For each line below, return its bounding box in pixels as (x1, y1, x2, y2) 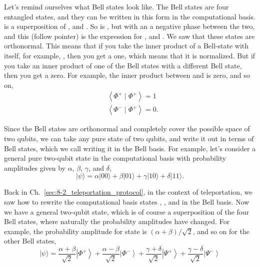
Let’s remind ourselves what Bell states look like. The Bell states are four (4, 1, 229, 11)
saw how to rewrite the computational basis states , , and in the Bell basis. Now (4, 196, 249, 207)
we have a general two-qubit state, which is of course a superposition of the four (4, 206, 249, 217)
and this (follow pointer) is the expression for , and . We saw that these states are (4, 30, 255, 41)
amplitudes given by (4, 162, 65, 173)
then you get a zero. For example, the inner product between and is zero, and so (4, 70, 250, 80)
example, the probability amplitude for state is (4, 226, 147, 236)
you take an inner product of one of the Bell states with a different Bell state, (4, 60, 242, 70)
